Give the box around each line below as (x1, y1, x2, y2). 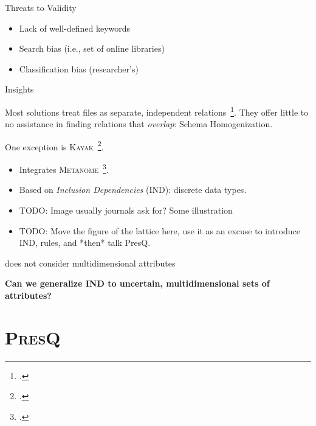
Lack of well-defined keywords (19, 21, 131, 34)
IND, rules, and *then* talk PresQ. (19, 236, 151, 249)
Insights (5, 83, 34, 96)
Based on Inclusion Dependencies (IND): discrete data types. (19, 183, 247, 196)
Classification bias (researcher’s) (19, 62, 139, 75)
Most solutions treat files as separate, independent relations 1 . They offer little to (5, 103, 309, 118)
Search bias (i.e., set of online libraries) (19, 42, 165, 55)
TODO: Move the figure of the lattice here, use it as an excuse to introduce (19, 224, 300, 237)
